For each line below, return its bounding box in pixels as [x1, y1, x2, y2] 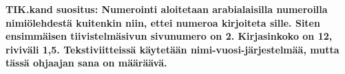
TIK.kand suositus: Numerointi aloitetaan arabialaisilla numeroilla [6, 2, 328, 16]
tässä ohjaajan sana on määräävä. [6, 56, 167, 70]
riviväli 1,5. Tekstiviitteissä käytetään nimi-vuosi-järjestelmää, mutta [6, 42, 339, 56]
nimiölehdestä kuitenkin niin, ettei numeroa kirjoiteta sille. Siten [6, 15, 320, 29]
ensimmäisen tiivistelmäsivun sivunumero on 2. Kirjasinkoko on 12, [6, 29, 333, 43]
